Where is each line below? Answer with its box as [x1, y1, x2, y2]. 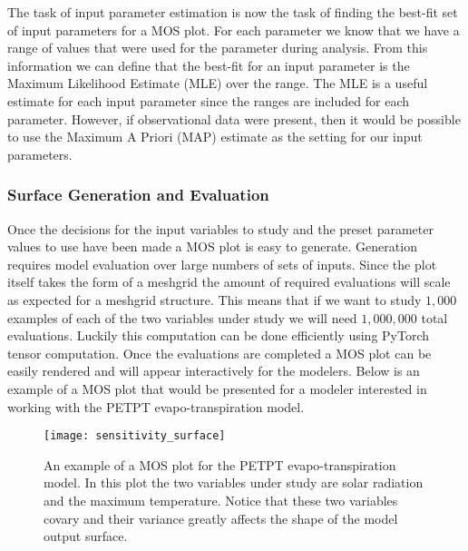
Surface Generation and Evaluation [7, 183, 269, 206]
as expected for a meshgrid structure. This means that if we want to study [7, 290, 422, 309]
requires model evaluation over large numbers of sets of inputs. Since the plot [7, 254, 437, 273]
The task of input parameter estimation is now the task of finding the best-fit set [7, 3, 458, 21]
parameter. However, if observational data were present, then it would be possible [7, 109, 461, 128]
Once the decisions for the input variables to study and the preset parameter [7, 219, 434, 238]
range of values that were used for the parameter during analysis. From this [7, 38, 428, 57]
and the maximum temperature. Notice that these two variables [44, 490, 398, 509]
